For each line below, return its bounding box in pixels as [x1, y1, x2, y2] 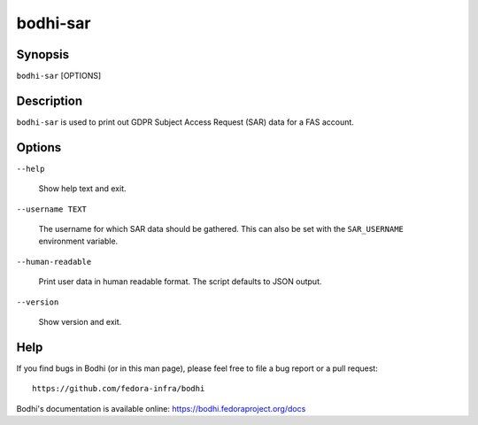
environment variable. [38, 236, 119, 247]
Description [16, 93, 83, 108]
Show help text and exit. [38, 183, 127, 194]
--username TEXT [16, 204, 88, 214]
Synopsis [16, 47, 70, 62]
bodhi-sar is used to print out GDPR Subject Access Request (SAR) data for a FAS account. [16, 116, 354, 127]
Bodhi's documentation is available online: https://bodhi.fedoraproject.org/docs [16, 403, 306, 413]
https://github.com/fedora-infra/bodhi [32, 383, 205, 394]
